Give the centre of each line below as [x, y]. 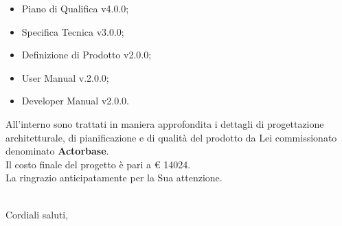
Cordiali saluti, [37, 214]
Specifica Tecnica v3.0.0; [73, 31]
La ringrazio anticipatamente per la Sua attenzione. [114, 178]
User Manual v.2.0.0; [65, 77]
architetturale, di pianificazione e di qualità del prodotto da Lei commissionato [171, 137]
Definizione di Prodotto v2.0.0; [87, 55]
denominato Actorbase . [57, 151]
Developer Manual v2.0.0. [75, 101]
